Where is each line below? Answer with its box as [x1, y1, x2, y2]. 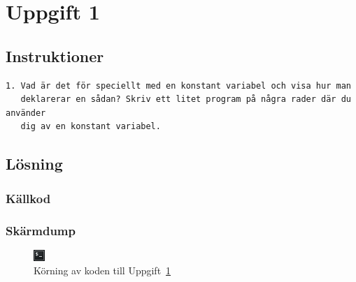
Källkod [6, 189, 51, 207]
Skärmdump [6, 221, 76, 239]
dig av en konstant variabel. [20, 121, 161, 132]
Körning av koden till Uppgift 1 [34, 263, 171, 278]
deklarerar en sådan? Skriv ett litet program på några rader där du [20, 94, 351, 105]
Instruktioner [6, 45, 104, 66]
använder [6, 107, 46, 118]
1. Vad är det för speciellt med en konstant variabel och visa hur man [6, 80, 351, 91]
